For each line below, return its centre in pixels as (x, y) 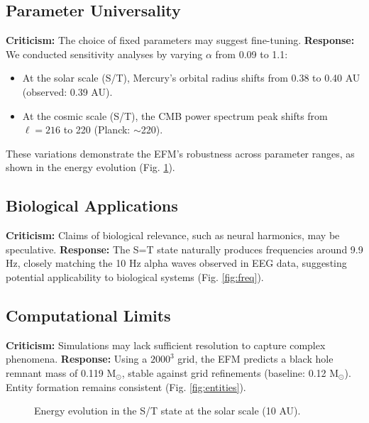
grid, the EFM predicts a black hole (255, 359)
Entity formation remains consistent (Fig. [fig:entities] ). (126, 386)
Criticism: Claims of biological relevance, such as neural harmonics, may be (173, 235)
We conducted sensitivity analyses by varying (104, 54)
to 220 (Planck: (97, 130)
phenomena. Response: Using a (77, 359)
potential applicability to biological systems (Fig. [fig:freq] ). (135, 276)
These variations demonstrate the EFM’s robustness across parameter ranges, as (180, 153)
